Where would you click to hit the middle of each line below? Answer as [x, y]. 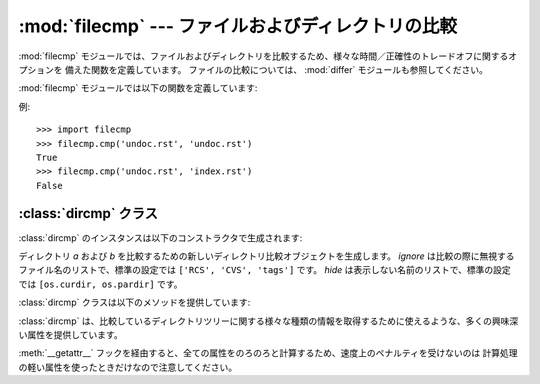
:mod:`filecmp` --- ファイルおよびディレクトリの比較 [238, 26]
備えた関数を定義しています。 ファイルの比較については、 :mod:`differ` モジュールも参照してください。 [276, 69]
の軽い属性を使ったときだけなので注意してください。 [128, 367]
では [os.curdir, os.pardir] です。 [100, 284]
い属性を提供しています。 [71, 334]
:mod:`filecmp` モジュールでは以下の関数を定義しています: [138, 88]
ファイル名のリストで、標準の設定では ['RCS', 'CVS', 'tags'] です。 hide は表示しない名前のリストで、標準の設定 [265, 270]
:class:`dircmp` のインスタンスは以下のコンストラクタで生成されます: [160, 237]
